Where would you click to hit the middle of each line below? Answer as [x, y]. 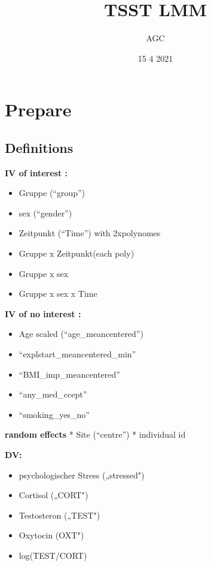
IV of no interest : [43, 313]
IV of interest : [36, 172]
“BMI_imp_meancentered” [69, 374]
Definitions [39, 147]
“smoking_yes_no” [54, 414]
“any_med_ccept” [53, 394]
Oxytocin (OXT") [51, 535]
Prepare [38, 109]
